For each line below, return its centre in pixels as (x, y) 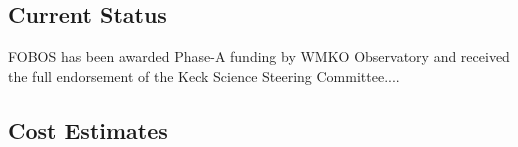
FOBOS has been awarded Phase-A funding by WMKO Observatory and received (259, 56)
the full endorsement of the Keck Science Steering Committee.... (204, 75)
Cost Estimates (88, 129)
